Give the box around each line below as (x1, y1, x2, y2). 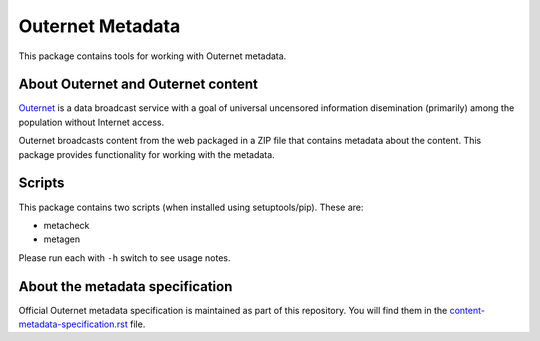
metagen (43, 233, 80, 245)
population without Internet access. (18, 116, 165, 128)
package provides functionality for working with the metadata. (18, 148, 275, 160)
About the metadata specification (18, 278, 233, 295)
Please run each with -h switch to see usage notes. (18, 251, 231, 264)
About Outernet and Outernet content (18, 76, 259, 93)
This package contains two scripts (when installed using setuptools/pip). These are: (18, 201, 364, 213)
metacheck (43, 219, 90, 231)
